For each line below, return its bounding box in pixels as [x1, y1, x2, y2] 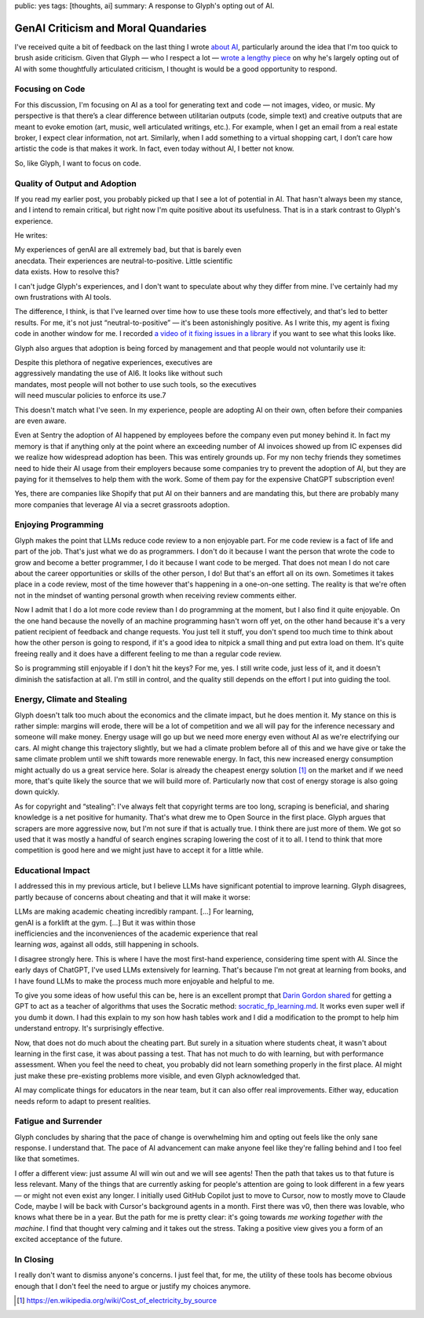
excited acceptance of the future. [14, 1235, 123, 1244]
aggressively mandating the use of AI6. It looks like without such [14, 369, 223, 378]
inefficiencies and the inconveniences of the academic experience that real [14, 929, 258, 938]
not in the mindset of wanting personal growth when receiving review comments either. [14, 590, 297, 600]
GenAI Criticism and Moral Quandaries [14, 21, 207, 35]
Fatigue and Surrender [14, 1115, 102, 1126]
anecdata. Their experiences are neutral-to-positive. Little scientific [14, 256, 233, 265]
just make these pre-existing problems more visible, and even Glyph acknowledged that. [14, 1071, 301, 1080]
